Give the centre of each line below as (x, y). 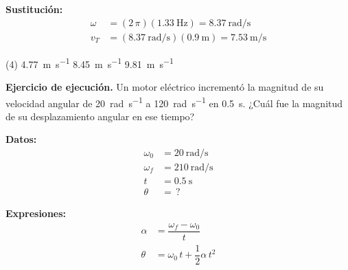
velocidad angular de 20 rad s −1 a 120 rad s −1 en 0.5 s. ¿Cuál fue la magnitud (174, 102)
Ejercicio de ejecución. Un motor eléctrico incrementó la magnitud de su (165, 86)
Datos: (21, 139)
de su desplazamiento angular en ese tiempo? (100, 116)
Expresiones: (36, 213)
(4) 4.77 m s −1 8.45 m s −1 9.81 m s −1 (90, 63)
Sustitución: (34, 9)
